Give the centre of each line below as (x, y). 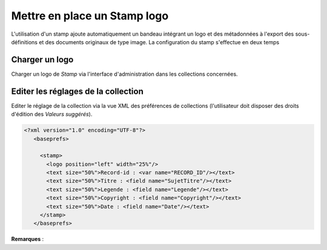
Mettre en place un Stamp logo (90, 16)
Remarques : (28, 239)
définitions (24, 42)
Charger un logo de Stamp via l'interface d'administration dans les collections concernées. (125, 74)
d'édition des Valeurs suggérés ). (52, 114)
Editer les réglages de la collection (77, 91)
